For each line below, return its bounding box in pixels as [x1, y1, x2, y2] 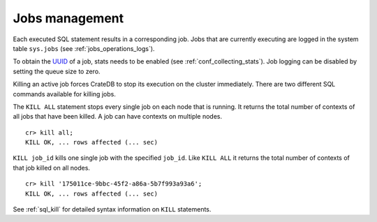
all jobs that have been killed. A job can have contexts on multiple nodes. [13, 112, 223, 121]
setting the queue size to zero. [13, 67, 101, 75]
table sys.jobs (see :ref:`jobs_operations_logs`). [13, 44, 155, 52]
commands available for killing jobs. [13, 89, 117, 98]
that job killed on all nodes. [13, 163, 91, 172]
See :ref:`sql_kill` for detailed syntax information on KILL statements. [13, 205, 212, 214]
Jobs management [13, 10, 124, 26]
